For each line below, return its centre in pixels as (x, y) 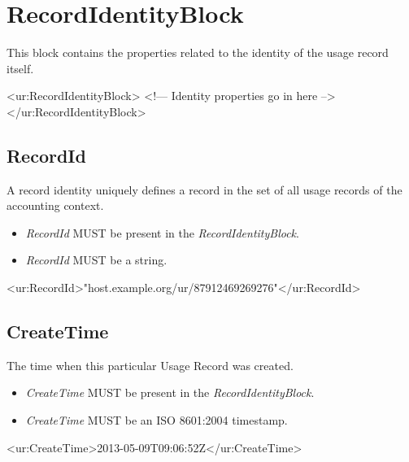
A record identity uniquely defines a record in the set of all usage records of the (204, 189)
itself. (20, 68)
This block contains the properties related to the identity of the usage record (198, 52)
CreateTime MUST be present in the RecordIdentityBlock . (170, 392)
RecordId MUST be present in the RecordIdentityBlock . (162, 232)
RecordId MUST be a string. (96, 260)
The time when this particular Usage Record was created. (150, 365)
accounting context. (55, 205)
